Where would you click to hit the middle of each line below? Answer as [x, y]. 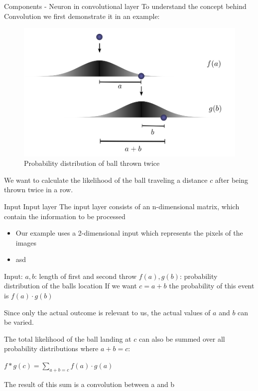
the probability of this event [212, 286]
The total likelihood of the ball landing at [68, 338]
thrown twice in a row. [39, 190]
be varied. [19, 322]
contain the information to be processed [65, 216]
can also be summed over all [182, 338]
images [26, 242]
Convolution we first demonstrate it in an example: [82, 16]
